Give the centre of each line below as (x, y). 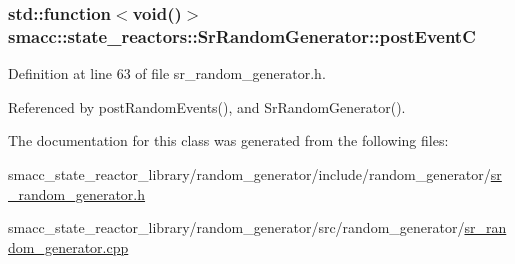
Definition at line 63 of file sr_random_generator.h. (167, 73)
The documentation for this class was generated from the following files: (228, 140)
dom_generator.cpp (68, 246)
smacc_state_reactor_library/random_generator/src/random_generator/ (236, 227)
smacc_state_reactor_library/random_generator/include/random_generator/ (249, 173)
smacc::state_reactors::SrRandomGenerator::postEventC (242, 35)
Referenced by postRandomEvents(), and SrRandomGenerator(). (207, 106)
